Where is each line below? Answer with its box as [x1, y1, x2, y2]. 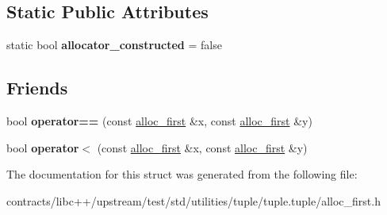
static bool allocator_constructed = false [6, 36, 222, 53]
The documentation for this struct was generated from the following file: [6, 166, 358, 182]
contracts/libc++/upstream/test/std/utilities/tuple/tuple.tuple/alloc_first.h [6, 192, 381, 209]
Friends [6, 75, 68, 100]
